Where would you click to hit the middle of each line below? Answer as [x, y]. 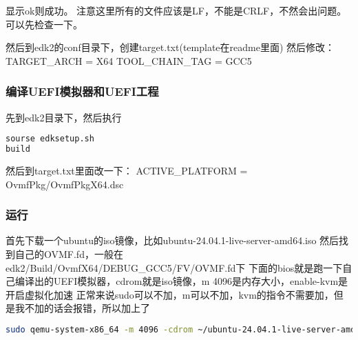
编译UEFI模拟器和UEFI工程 [82, 91]
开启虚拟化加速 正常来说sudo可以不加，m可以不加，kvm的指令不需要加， [170, 294]
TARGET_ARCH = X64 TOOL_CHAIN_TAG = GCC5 [129, 60]
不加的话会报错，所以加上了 [87, 308]
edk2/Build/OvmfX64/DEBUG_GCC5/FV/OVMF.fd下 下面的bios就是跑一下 [174, 267]
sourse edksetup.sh [50, 139]
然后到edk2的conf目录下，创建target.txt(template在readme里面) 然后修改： [170, 47]
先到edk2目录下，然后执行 [64, 117]
